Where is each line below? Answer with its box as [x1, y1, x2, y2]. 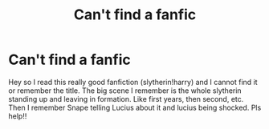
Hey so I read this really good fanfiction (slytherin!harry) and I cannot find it [8, 77, 259, 87]
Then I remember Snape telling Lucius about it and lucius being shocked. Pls [8, 103, 262, 112]
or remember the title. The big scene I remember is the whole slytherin [8, 86, 243, 95]
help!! [8, 111, 27, 121]
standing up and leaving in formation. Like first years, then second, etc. [8, 94, 244, 103]
